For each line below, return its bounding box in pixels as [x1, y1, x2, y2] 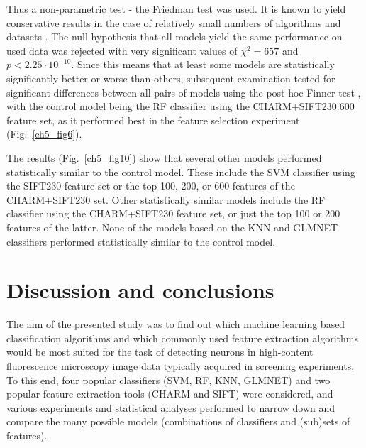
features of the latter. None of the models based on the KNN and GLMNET [6, 219, 338, 234]
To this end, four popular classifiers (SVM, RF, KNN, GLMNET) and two [6, 372, 331, 387]
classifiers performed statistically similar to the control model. [6, 234, 276, 248]
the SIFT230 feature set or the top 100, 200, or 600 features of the [6, 178, 295, 193]
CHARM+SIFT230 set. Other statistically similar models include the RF [6, 192, 326, 207]
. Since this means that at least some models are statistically [71, 57, 335, 72]
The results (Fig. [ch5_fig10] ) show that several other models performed [6, 150, 322, 165]
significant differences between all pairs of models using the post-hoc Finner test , [6, 84, 361, 99]
